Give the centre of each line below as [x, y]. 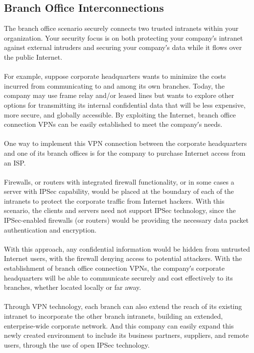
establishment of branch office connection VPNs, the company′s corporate [114, 268]
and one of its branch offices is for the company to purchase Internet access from [125, 153]
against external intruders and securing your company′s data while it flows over [123, 47]
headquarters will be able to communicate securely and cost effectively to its [118, 277]
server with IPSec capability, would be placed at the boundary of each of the [119, 191]
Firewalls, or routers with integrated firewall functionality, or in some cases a [119, 181]
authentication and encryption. [50, 229]
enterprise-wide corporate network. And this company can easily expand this [119, 325]
